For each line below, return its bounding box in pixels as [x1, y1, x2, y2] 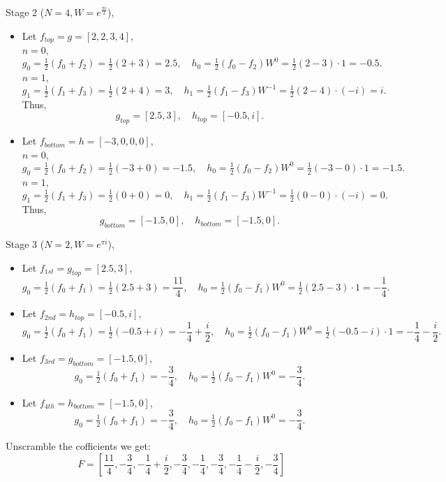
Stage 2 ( [6, 5, 45, 19]
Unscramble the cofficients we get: [6, 439, 151, 453]
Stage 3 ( [6, 236, 45, 251]
